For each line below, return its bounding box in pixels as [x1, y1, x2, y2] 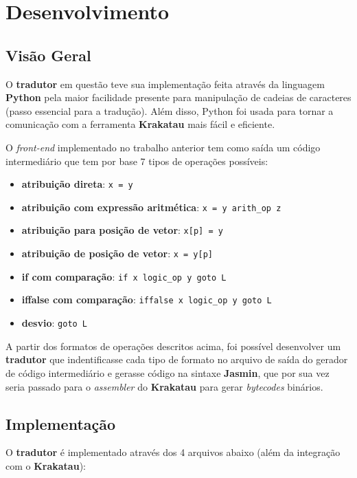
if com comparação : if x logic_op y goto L [21, 269, 227, 283]
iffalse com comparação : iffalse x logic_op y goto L [21, 292, 272, 307]
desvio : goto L [21, 316, 88, 330]
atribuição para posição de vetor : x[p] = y [21, 223, 223, 237]
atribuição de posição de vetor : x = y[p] [21, 246, 213, 261]
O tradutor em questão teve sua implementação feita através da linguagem [5, 76, 325, 91]
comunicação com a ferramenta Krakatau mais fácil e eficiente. [5, 117, 275, 131]
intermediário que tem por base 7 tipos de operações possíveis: [5, 153, 268, 168]
